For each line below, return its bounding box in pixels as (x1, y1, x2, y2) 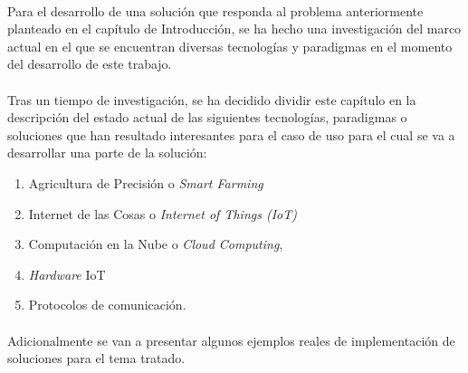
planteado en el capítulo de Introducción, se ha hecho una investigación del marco (7, 19, 462, 38)
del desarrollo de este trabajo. (7, 54, 172, 73)
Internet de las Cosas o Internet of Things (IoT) (28, 204, 297, 223)
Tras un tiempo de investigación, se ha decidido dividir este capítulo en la (7, 90, 416, 109)
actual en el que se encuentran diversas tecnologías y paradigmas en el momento (7, 36, 453, 55)
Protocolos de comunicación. (28, 295, 186, 314)
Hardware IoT (28, 264, 106, 283)
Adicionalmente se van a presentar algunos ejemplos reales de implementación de (7, 330, 455, 349)
